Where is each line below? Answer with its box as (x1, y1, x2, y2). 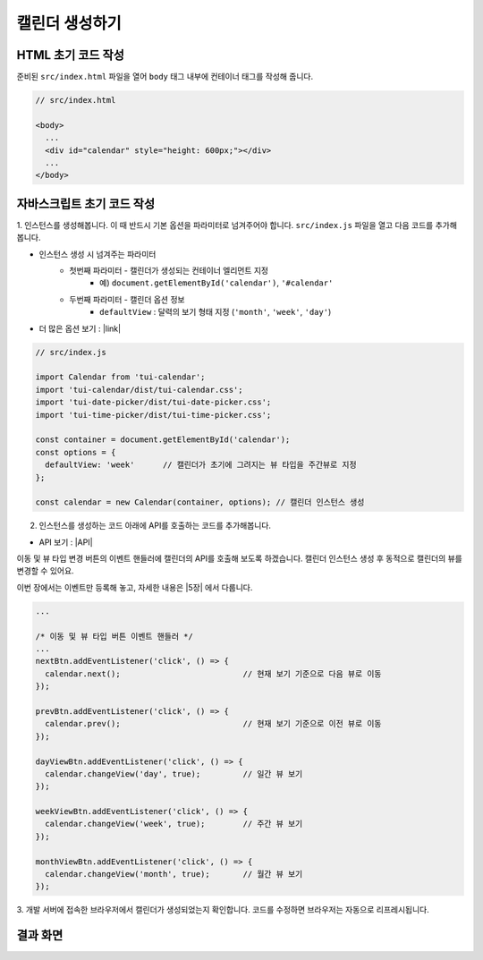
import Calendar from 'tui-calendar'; (35, 372, 206, 382)
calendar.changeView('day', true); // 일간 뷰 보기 (45, 769, 303, 778)
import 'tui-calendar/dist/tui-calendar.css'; (35, 385, 243, 395)
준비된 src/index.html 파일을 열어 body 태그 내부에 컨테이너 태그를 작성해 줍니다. (16, 72, 314, 82)
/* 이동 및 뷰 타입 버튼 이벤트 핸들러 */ (35, 631, 194, 641)
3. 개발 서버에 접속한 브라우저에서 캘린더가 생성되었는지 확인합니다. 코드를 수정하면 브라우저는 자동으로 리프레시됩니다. (16, 905, 429, 915)
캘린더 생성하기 (16, 13, 122, 33)
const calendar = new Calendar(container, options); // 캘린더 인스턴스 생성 (35, 497, 365, 507)
